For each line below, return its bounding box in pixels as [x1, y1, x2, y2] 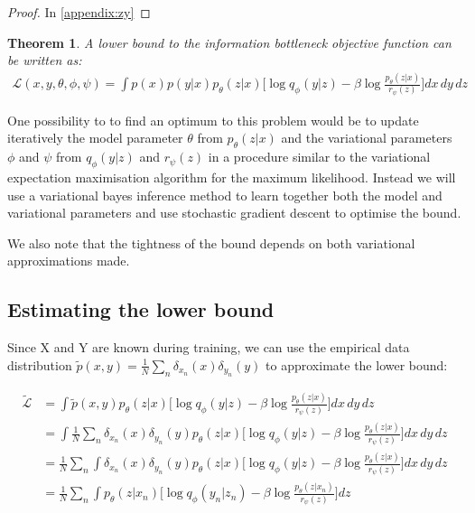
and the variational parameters [281, 128, 452, 147]
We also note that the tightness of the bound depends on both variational [7, 233, 415, 252]
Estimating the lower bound [7, 295, 275, 323]
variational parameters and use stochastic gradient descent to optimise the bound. [7, 203, 461, 222]
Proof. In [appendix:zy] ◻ [7, 3, 151, 21]
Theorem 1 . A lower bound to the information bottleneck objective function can [7, 33, 452, 51]
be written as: [7, 51, 82, 70]
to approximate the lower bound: [265, 355, 448, 374]
